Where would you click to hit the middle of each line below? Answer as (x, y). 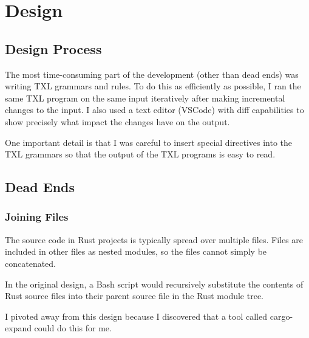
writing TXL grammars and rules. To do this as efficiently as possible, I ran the (153, 86)
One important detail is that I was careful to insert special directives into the (149, 142)
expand (18, 328)
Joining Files (37, 217)
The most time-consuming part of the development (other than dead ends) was (152, 74)
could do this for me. (73, 328)
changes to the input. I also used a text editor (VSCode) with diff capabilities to (154, 110)
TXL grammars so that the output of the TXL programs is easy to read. (140, 154)
